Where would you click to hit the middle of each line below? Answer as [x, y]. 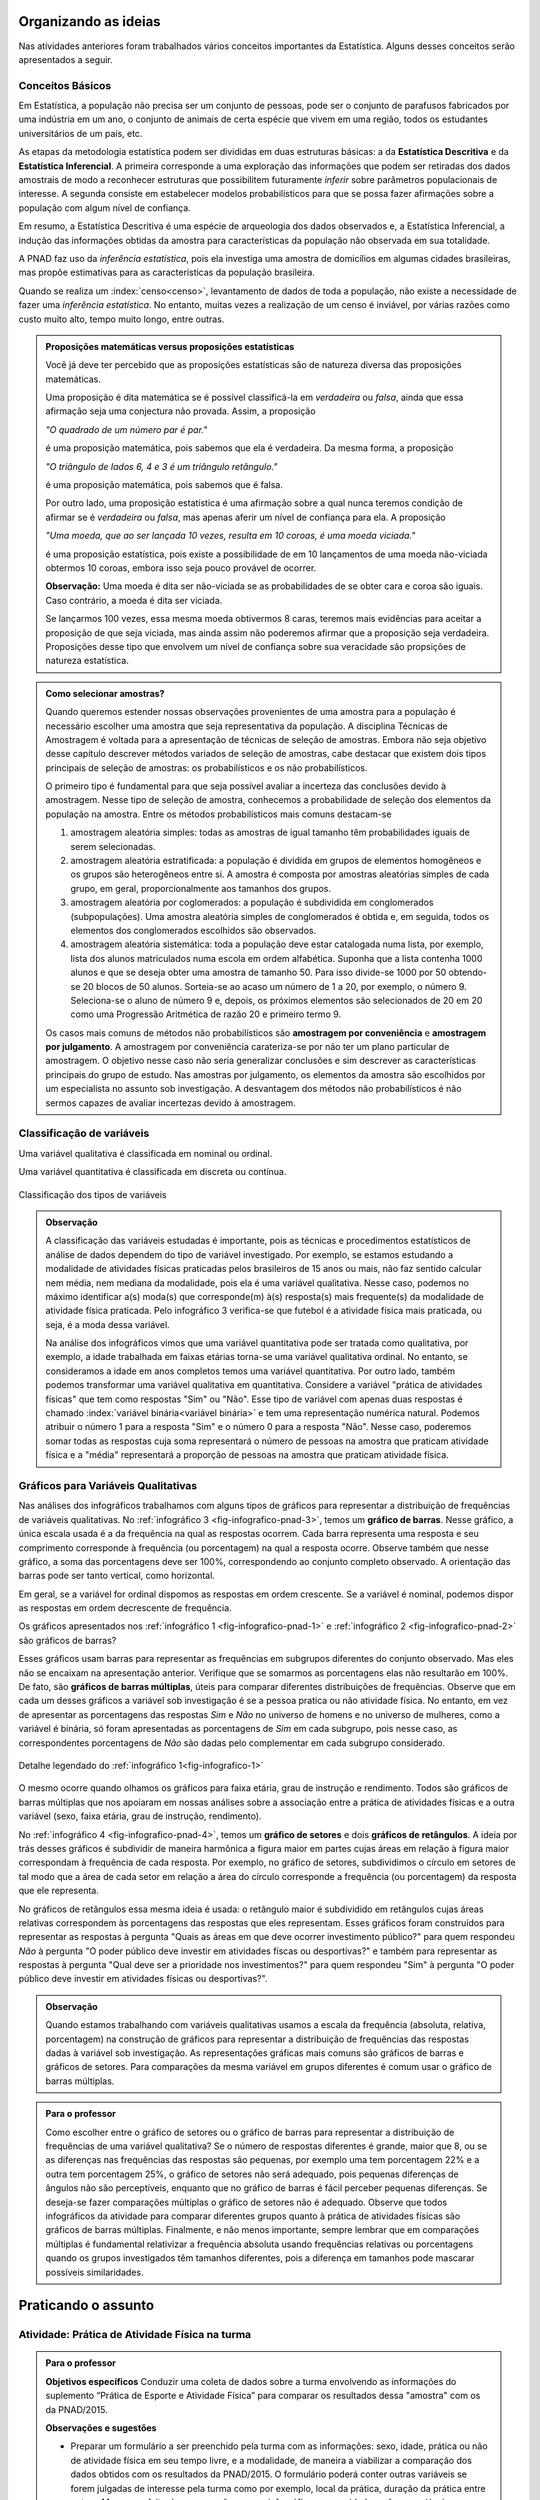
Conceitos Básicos [65, 85]
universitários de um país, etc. [80, 133]
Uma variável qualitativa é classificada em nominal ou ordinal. [145, 1153]
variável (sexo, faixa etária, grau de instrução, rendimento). [140, 1816]
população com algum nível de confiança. [105, 207]
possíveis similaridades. [94, 2272]
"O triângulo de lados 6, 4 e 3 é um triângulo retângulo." [161, 466]
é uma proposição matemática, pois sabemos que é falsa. [164, 485]
